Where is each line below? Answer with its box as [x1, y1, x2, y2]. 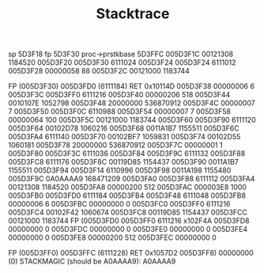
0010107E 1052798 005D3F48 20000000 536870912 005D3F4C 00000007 [8, 98, 255, 108]
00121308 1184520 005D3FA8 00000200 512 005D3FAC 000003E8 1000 [8, 183, 247, 192]
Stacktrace [96, 5, 170, 23]
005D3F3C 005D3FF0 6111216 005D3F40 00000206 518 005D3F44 [8, 90, 231, 100]
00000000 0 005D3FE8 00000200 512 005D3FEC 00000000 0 [8, 233, 217, 242]
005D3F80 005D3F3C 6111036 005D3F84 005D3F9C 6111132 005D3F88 [8, 149, 246, 158]
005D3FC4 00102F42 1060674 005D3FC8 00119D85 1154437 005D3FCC [8, 207, 247, 218]
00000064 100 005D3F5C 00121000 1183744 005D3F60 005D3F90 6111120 [8, 116, 256, 125]
